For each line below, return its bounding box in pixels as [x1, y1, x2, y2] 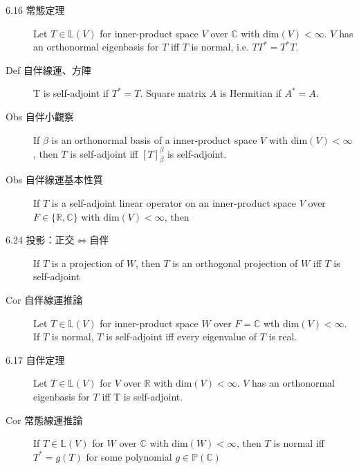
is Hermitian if [220, 86, 282, 100]
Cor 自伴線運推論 [6, 293, 83, 307]
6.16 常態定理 [6, 3, 65, 17]
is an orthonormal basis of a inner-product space [51, 132, 257, 147]
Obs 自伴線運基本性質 [6, 172, 103, 187]
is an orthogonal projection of [172, 255, 298, 270]
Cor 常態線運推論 [6, 412, 83, 427]
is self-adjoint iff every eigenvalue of [106, 329, 257, 344]
